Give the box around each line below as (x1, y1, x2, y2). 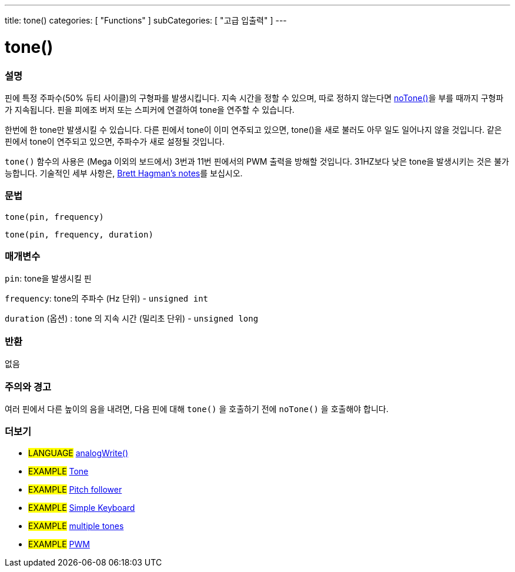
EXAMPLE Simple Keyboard (28, 502, 135, 513)
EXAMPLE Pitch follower (28, 484, 122, 494)
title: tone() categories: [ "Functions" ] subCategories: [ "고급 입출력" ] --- (5, 15, 287, 25)
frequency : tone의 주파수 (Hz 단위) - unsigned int (5, 293, 209, 304)
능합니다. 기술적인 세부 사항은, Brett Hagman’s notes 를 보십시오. (5, 168, 243, 178)
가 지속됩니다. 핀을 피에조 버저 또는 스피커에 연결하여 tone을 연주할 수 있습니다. (5, 104, 295, 115)
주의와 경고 (5, 380, 52, 393)
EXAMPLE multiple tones (28, 520, 124, 531)
